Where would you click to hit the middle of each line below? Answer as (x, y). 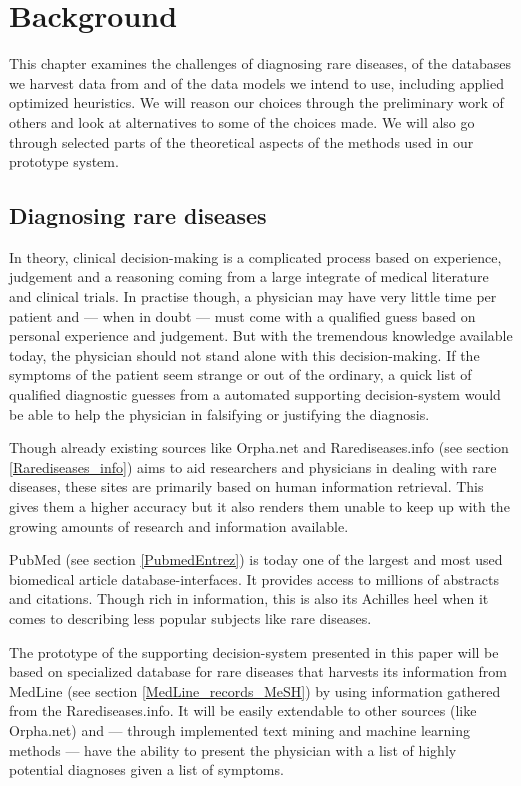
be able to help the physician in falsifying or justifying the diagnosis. (219, 413)
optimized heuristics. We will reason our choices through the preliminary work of (256, 102)
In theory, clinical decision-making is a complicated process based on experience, (255, 256)
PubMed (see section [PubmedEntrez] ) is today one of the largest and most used (256, 559)
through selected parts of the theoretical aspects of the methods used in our (241, 141)
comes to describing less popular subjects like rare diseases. (190, 617)
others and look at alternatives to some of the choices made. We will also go (242, 121)
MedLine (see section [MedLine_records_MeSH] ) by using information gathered (255, 690)
